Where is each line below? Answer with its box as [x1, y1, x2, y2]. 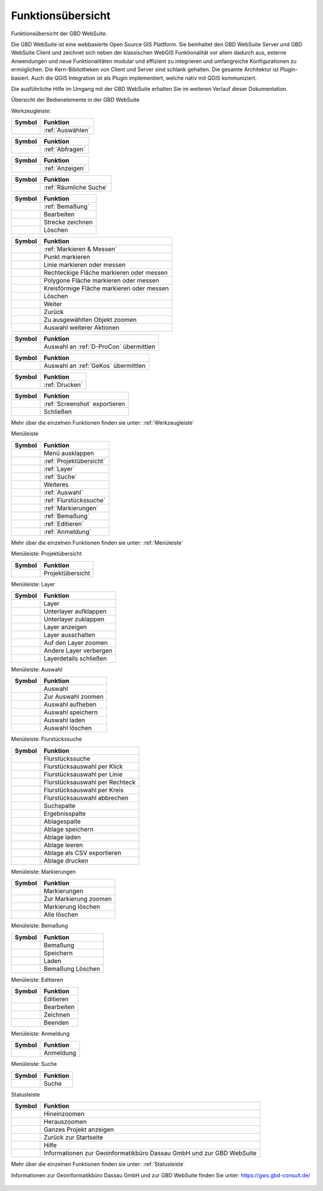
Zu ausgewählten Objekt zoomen [44, 316, 137, 324]
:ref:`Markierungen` [44, 504, 99, 512]
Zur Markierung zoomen [44, 895, 112, 903]
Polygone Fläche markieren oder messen [44, 276, 160, 285]
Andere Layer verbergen [44, 647, 113, 655]
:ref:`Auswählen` [44, 126, 90, 135]
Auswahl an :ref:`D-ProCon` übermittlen [44, 343, 156, 351]
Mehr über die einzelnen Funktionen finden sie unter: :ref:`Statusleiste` [11, 1160, 185, 1168]
